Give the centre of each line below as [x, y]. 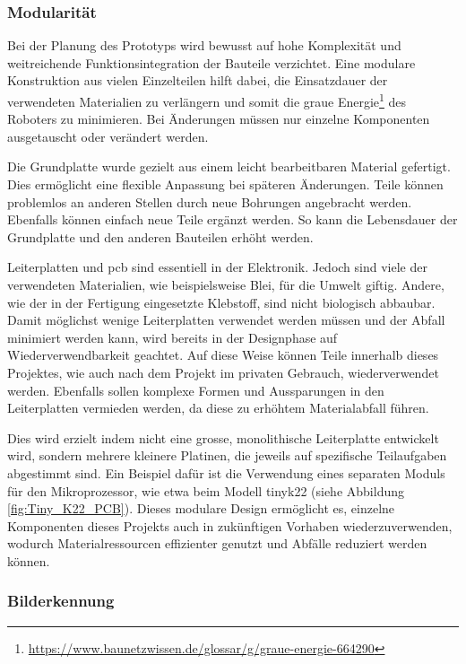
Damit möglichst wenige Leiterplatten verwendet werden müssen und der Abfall [226, 320]
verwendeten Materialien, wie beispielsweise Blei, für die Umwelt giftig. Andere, [226, 284]
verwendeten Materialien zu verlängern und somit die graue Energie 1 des [207, 100]
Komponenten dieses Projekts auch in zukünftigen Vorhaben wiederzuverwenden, [230, 525]
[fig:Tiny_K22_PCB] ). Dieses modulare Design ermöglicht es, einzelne [201, 508]
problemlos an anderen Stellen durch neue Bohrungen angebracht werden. [210, 201]
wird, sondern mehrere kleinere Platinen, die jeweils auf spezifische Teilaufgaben [227, 455]
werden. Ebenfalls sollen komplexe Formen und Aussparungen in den [196, 390]
